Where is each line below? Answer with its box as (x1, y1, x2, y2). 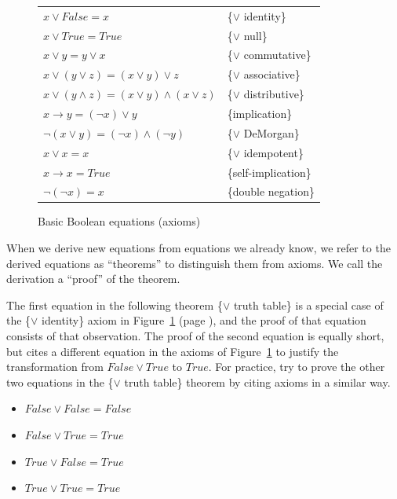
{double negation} (227, 183, 315, 200)
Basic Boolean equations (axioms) (38, 213, 201, 229)
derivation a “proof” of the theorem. (6, 270, 180, 287)
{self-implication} (227, 163, 311, 180)
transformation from (6, 358, 104, 375)
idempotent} (243, 144, 304, 160)
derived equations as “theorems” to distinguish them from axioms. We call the (6, 255, 383, 271)
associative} (243, 66, 300, 83)
